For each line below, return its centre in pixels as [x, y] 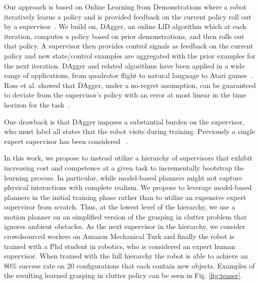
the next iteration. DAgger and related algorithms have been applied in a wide [124, 65]
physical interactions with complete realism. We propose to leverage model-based [128, 187]
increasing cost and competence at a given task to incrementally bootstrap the [124, 167]
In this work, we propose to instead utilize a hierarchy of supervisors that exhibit [128, 158]
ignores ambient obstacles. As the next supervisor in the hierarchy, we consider [125, 226]
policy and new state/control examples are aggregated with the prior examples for [130, 55]
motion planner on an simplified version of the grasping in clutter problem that [125, 216]
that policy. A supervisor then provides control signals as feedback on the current [129, 46]
